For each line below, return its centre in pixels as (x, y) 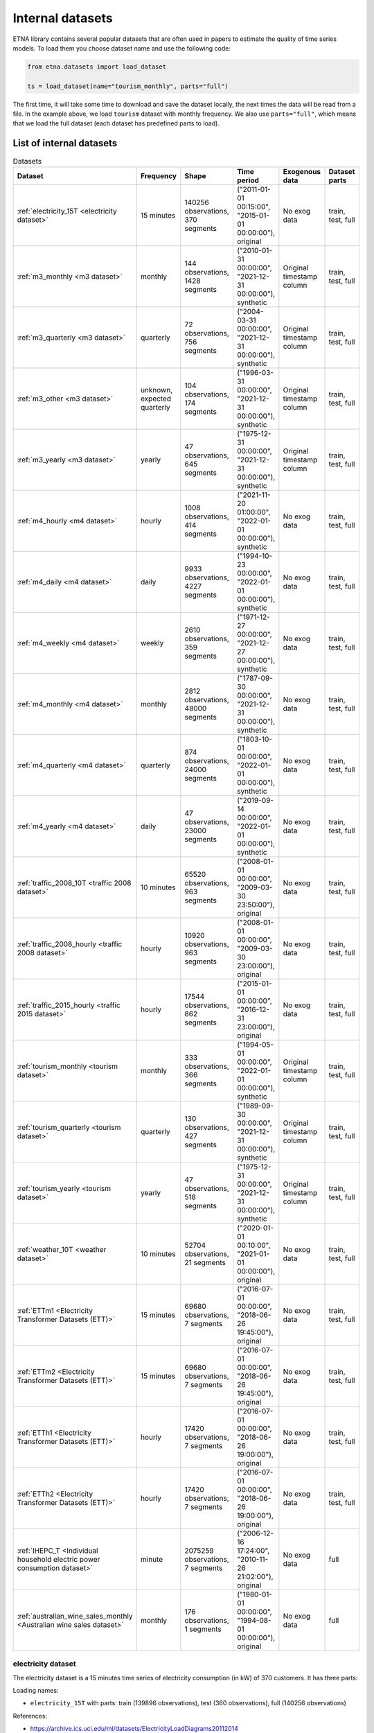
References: (30, 1716)
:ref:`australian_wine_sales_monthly (75, 1616)
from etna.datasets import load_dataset (97, 67)
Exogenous (302, 171)
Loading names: (36, 1690)
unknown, (157, 390)
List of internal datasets (65, 143)
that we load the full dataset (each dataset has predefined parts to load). (116, 123)
